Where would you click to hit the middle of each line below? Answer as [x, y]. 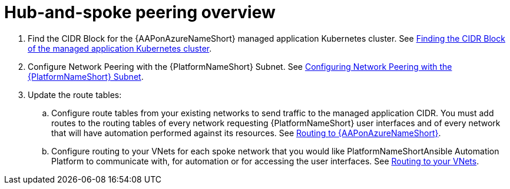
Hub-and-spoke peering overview [140, 12]
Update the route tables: [75, 95]
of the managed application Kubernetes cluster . [120, 48]
